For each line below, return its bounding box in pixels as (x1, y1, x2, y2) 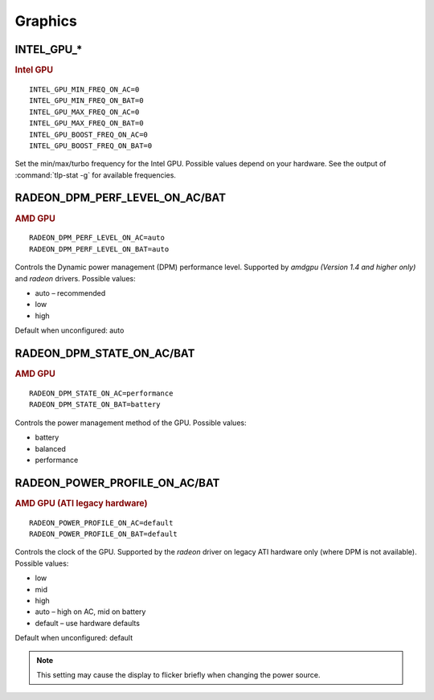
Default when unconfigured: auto (14, 325, 125, 335)
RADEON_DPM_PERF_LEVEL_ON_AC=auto (29, 233, 165, 243)
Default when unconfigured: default (14, 633, 133, 643)
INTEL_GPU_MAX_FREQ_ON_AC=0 (29, 107, 140, 117)
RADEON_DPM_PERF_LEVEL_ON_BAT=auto (29, 244, 170, 253)
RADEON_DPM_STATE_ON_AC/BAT (14, 346, 195, 360)
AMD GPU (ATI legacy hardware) (14, 497, 148, 509)
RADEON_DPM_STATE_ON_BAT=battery (29, 400, 161, 409)
